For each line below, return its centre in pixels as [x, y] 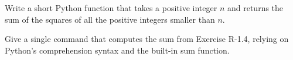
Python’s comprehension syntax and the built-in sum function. [117, 50]
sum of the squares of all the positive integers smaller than [110, 19]
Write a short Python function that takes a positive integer [111, 8]
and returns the [255, 8]
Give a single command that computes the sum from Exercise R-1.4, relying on [147, 39]
